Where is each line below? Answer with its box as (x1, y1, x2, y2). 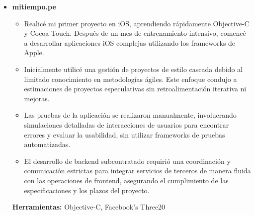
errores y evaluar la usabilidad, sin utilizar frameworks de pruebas (24, 129, 225, 140)
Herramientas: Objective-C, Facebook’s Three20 (12, 202, 166, 212)
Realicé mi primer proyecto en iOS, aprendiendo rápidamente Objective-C (24, 18, 250, 28)
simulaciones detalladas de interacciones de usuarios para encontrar (24, 119, 229, 130)
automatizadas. (24, 139, 71, 149)
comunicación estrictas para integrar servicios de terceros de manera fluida (24, 165, 251, 176)
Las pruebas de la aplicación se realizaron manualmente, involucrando (24, 110, 237, 120)
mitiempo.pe (12, 1, 56, 11)
